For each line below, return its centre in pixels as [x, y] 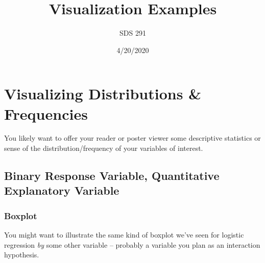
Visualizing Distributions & [103, 94]
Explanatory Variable [62, 190]
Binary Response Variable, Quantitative [112, 176]
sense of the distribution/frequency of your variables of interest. [104, 148]
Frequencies [46, 113]
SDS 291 [133, 33]
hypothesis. [22, 255]
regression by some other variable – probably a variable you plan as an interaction [132, 244]
